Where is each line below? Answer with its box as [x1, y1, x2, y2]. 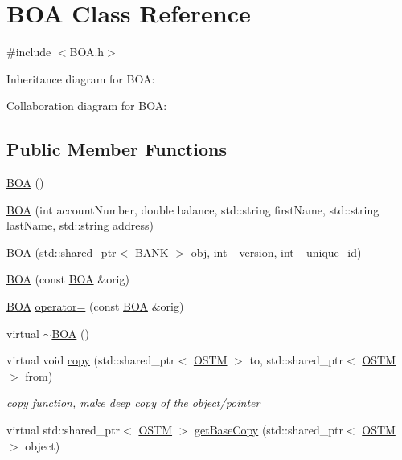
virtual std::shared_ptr [6, 421, 121, 438]
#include [6, 43, 51, 60]
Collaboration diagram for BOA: [6, 97, 167, 114]
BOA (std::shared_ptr [6, 243, 117, 260]
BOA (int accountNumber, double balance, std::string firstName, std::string [6, 201, 379, 218]
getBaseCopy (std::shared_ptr [195, 421, 343, 438]
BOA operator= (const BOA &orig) [6, 298, 184, 315]
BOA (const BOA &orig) [6, 271, 129, 287]
